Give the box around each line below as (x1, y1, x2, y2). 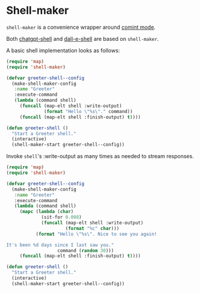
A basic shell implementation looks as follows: (6, 46, 120, 54)
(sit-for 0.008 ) (41, 214, 82, 220)
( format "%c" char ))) (65, 225, 120, 232)
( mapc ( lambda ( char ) (19, 209, 74, 215)
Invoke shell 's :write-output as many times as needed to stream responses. (6, 153, 194, 160)
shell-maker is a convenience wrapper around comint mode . (6, 23, 156, 31)
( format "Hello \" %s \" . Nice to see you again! (35, 231, 157, 237)
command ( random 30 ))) (57, 247, 114, 253)
